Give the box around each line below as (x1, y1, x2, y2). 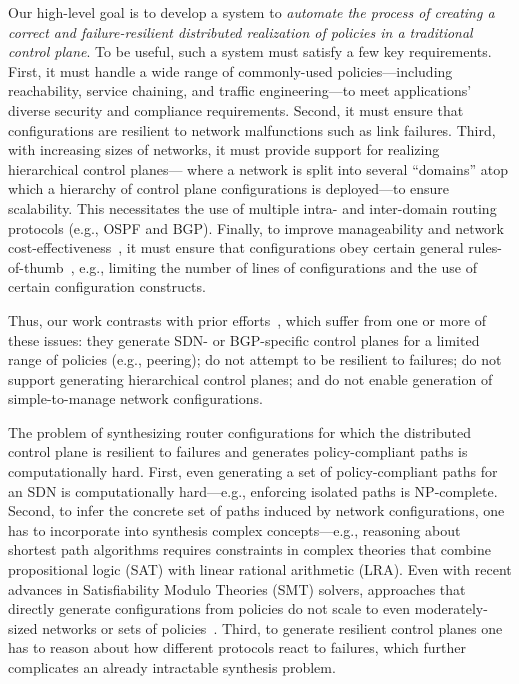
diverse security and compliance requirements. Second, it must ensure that (8, 99, 464, 120)
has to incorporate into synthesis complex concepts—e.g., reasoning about (8, 519, 461, 540)
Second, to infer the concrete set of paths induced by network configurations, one (8, 500, 505, 521)
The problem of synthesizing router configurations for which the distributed (8, 421, 471, 442)
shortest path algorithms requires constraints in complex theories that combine (8, 539, 491, 560)
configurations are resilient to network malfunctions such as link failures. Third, (8, 119, 496, 140)
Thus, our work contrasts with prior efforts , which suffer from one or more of (8, 309, 486, 330)
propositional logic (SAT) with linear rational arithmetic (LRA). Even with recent (8, 559, 512, 580)
